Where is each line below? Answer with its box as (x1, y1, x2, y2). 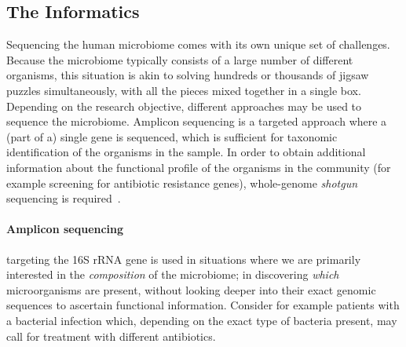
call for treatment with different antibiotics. (6, 327, 216, 344)
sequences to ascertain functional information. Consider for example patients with (6, 297, 400, 313)
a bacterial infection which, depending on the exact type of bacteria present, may (6, 312, 397, 328)
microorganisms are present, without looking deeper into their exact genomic (6, 281, 376, 298)
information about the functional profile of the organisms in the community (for (6, 159, 391, 175)
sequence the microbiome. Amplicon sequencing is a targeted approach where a (6, 113, 387, 130)
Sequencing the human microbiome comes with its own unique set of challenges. (6, 36, 390, 53)
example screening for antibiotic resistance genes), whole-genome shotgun (6, 174, 358, 191)
